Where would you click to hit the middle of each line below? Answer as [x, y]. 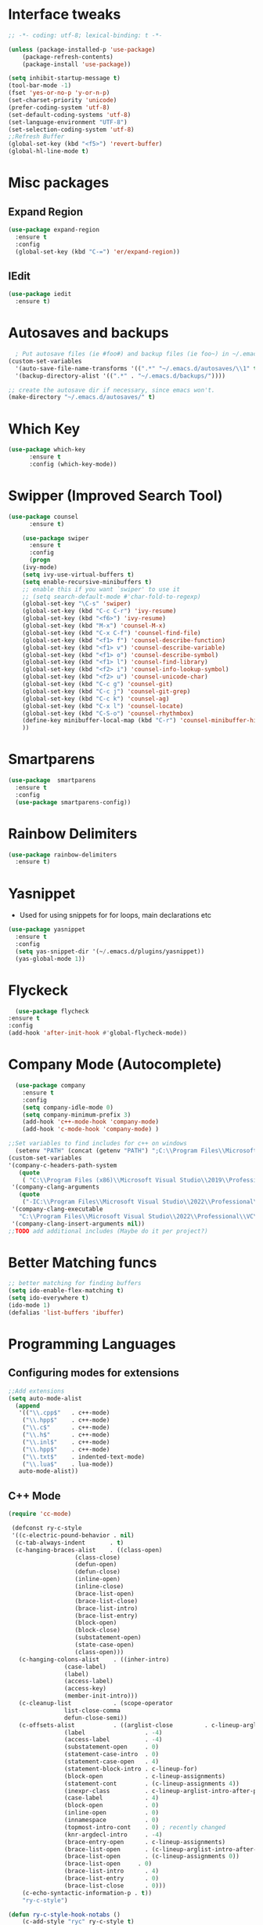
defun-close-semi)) [95, 1718]
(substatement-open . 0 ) [111, 1747]
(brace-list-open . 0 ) [108, 1864]
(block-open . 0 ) [111, 1806]
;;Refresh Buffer [36, 137]
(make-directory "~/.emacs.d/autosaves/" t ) [82, 397]
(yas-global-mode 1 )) [50, 959]
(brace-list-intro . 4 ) [111, 1871]
